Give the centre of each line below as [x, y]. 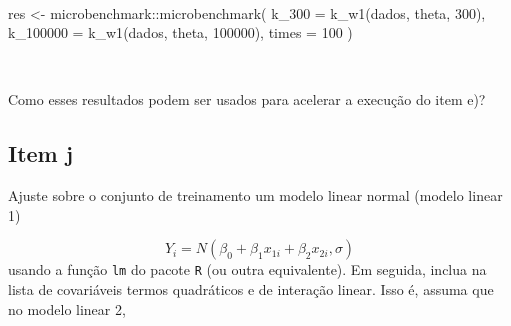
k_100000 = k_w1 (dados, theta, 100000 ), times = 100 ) [180, 32]
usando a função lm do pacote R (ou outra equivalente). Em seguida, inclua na [247, 269]
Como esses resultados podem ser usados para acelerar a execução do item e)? [247, 99]
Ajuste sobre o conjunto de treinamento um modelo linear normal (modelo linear [255, 195]
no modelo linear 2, [67, 308]
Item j [41, 153]
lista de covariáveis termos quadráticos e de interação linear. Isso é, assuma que [251, 289]
